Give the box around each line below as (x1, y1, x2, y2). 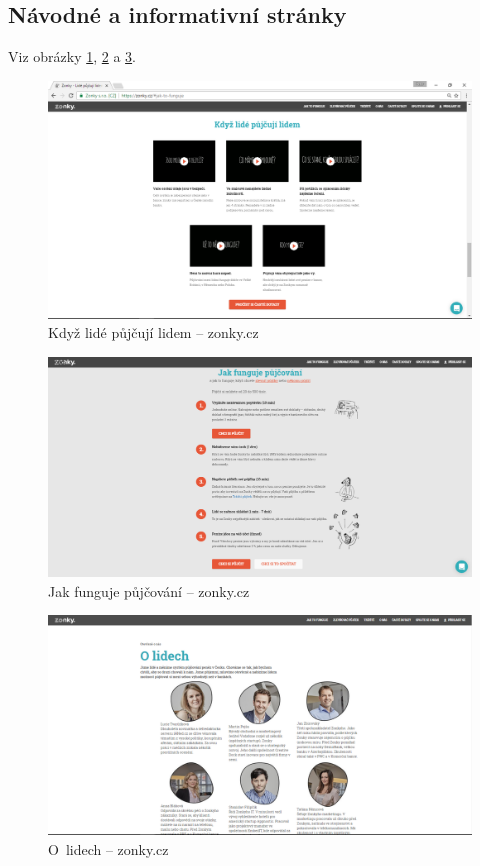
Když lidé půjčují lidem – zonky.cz (48, 322, 259, 343)
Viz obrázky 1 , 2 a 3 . (8, 46, 137, 67)
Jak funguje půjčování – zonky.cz (48, 580, 250, 601)
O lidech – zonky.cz (48, 838, 169, 859)
